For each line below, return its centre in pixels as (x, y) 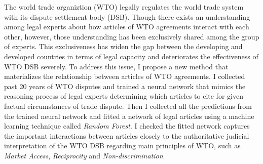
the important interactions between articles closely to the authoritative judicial (127, 135)
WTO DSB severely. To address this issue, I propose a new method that (116, 66)
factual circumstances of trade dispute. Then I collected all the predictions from (128, 106)
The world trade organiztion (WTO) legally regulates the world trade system (124, 7)
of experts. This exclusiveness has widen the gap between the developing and (123, 46)
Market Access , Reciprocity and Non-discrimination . (85, 155)
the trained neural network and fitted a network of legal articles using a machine (129, 116)
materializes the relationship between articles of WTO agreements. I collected (125, 76)
